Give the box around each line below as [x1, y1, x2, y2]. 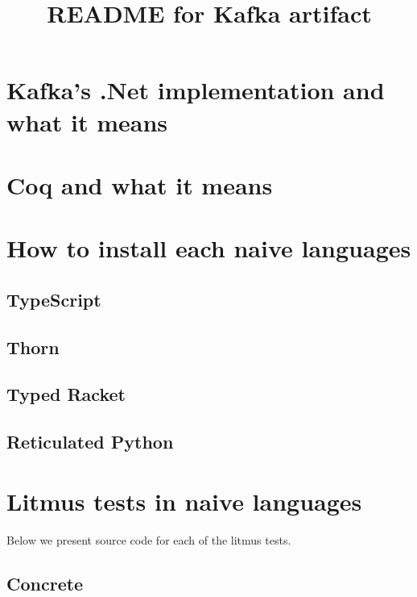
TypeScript [6, 286, 101, 311]
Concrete [6, 570, 84, 595]
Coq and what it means [6, 168, 273, 201]
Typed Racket [6, 382, 126, 407]
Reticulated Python [6, 429, 174, 454]
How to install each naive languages [6, 232, 411, 265]
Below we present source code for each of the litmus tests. [6, 531, 291, 548]
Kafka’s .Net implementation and [6, 73, 385, 106]
